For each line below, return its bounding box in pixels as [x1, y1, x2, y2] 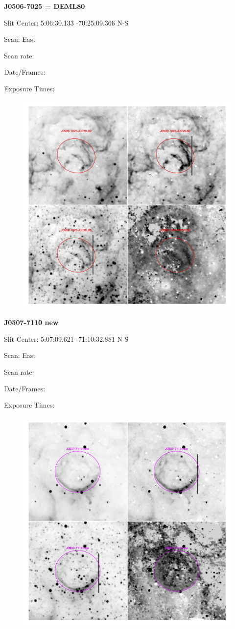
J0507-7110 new [4, 317, 59, 328]
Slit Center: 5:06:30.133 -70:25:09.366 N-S [4, 17, 129, 27]
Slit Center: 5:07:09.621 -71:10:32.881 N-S [4, 333, 129, 344]
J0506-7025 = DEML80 [4, 1, 85, 11]
